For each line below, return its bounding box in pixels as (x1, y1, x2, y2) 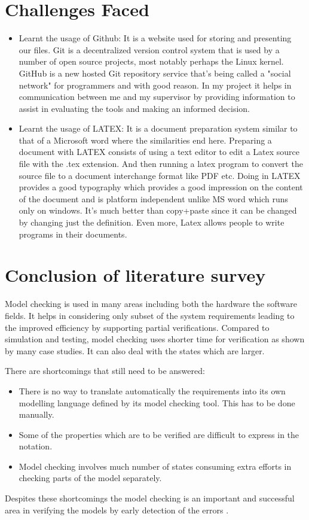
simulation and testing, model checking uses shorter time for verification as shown (5, 333, 305, 345)
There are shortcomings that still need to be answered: (5, 364, 205, 377)
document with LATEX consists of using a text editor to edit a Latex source (19, 145, 300, 158)
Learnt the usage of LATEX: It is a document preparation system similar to (19, 122, 298, 135)
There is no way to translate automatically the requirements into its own (19, 384, 286, 397)
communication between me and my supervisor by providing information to (19, 90, 295, 103)
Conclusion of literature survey (5, 263, 266, 287)
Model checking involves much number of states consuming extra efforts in (19, 460, 292, 472)
